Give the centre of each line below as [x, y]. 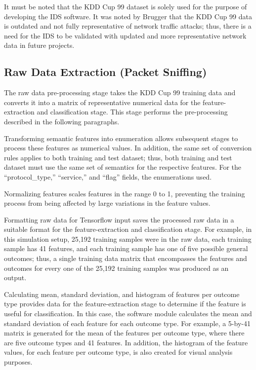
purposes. [18, 362]
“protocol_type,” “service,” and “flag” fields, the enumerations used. [108, 176]
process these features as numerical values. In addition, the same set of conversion [128, 148]
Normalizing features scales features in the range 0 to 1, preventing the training [125, 193]
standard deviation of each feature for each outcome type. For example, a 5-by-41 [127, 323]
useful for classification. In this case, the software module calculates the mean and [128, 314]
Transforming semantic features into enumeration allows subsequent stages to [121, 138]
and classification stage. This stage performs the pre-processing [132, 112]
